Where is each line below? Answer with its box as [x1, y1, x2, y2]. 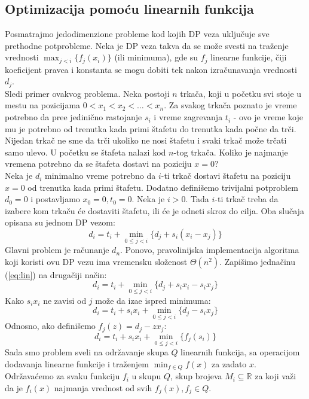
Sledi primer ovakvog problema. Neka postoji [5, 87, 170, 99]
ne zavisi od [43, 294, 87, 306]
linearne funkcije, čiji [210, 51, 287, 63]
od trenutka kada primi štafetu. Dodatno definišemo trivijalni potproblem [27, 181, 298, 193]
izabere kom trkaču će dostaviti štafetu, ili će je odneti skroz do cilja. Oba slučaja [5, 204, 304, 217]
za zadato [212, 357, 247, 370]
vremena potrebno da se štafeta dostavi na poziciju [5, 157, 192, 170]
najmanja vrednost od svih [54, 381, 152, 394]
